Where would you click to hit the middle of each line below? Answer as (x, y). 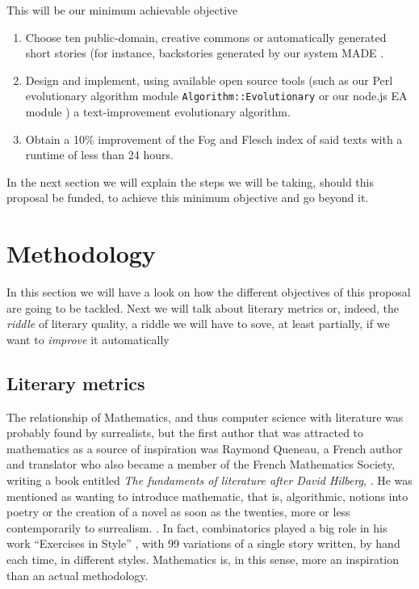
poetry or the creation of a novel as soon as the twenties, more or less (178, 512)
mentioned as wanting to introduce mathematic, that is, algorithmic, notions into (207, 496)
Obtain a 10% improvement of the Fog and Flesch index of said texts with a (214, 139)
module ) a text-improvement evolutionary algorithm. (158, 112)
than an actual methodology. (78, 575)
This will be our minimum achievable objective (122, 10)
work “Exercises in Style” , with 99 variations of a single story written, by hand (203, 543)
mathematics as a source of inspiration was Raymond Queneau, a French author (205, 448)
